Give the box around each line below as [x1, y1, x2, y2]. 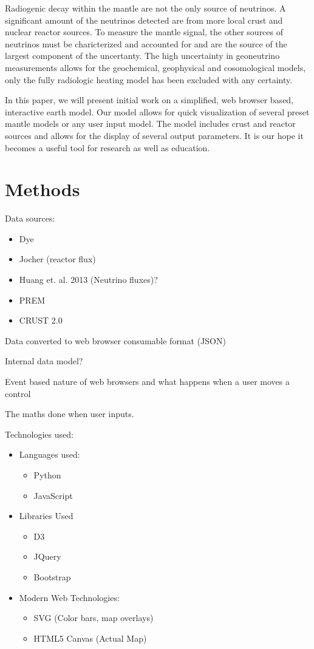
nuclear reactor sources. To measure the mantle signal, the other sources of [5, 25, 284, 38]
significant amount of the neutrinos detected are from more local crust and [5, 13, 283, 26]
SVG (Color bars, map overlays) [33, 611, 154, 624]
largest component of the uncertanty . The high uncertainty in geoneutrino [5, 49, 280, 62]
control [5, 387, 31, 399]
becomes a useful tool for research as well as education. [5, 141, 210, 154]
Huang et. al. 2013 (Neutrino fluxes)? [19, 273, 158, 286]
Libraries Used [19, 509, 73, 522]
